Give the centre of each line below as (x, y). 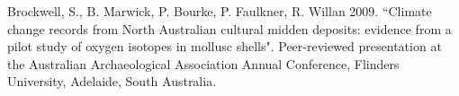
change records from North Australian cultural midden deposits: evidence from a (229, 28)
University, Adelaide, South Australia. (112, 81)
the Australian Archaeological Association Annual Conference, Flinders (203, 63)
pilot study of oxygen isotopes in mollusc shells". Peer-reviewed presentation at (225, 46)
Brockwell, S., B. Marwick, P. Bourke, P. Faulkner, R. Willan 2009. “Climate (220, 11)
